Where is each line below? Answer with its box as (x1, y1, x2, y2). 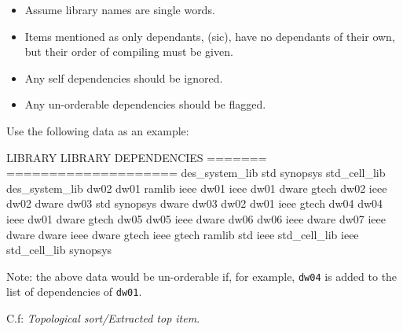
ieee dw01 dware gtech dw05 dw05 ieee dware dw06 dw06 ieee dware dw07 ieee (6, 210, 386, 227)
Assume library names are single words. (24, 2, 215, 17)
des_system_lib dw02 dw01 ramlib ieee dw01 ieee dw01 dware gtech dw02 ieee (6, 179, 387, 196)
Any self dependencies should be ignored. (24, 69, 223, 86)
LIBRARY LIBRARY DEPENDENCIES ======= (6, 149, 267, 165)
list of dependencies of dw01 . (6, 283, 142, 300)
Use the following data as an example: (6, 122, 189, 138)
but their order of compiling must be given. (24, 43, 233, 60)
